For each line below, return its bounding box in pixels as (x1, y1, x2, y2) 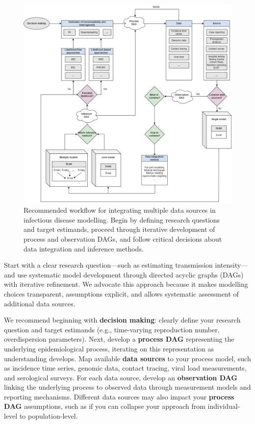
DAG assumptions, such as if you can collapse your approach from (4, 401, 205, 411)
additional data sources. (4, 298, 76, 308)
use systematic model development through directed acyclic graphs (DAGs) (17, 269, 244, 279)
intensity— (215, 260, 248, 270)
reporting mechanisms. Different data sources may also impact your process (4, 391, 234, 401)
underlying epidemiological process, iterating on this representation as (4, 343, 214, 353)
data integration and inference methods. (24, 243, 144, 253)
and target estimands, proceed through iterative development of (24, 224, 215, 234)
